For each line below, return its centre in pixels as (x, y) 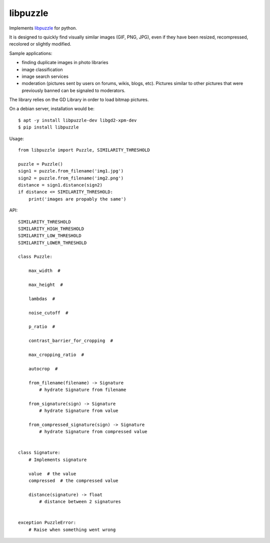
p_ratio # (42, 327)
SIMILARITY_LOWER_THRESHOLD (52, 243)
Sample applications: (31, 53)
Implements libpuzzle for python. (43, 28)
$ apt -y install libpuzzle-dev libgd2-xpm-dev (77, 120)
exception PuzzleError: (47, 523)
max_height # (46, 285)
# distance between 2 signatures (80, 502)
